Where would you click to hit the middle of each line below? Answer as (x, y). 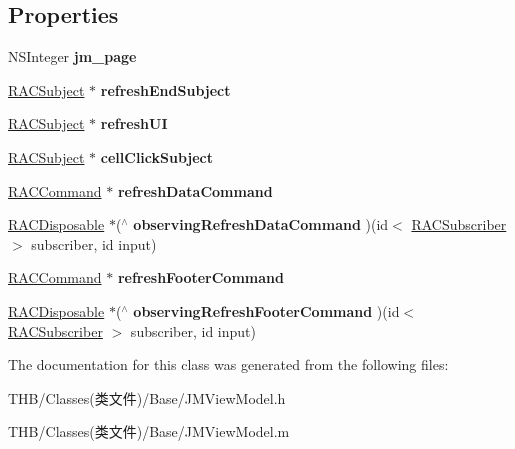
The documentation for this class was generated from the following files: (228, 364)
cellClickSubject (157, 156)
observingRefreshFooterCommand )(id (266, 310)
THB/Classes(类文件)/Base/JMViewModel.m (149, 431)
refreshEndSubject (165, 89)
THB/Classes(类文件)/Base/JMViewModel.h (147, 397)
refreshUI (134, 123)
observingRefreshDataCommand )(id (261, 224)
